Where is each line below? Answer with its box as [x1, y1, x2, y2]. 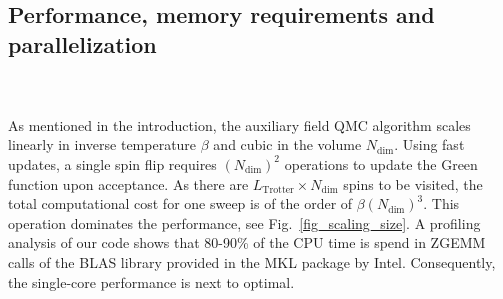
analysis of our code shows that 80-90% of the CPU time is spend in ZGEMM [8, 232, 486, 253]
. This [423, 193, 460, 214]
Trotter [262, 185, 294, 196]
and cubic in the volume [213, 134, 362, 155]
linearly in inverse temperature [8, 134, 197, 155]
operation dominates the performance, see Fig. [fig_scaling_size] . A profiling [8, 212, 481, 233]
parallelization [8, 28, 157, 59]
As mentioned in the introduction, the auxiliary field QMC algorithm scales [8, 114, 471, 135]
